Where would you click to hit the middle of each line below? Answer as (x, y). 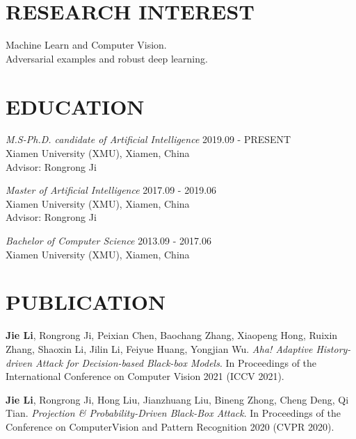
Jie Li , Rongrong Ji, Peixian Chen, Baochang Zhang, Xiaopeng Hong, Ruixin (172, 335)
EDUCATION (75, 106)
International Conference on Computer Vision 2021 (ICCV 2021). (145, 376)
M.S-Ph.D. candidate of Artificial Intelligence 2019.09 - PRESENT (148, 139)
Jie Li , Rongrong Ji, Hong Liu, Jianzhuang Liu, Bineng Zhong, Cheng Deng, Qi (177, 399)
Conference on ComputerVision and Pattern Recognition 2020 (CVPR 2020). (170, 426)
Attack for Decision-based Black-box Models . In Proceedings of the (176, 362)
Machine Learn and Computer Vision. (86, 45)
